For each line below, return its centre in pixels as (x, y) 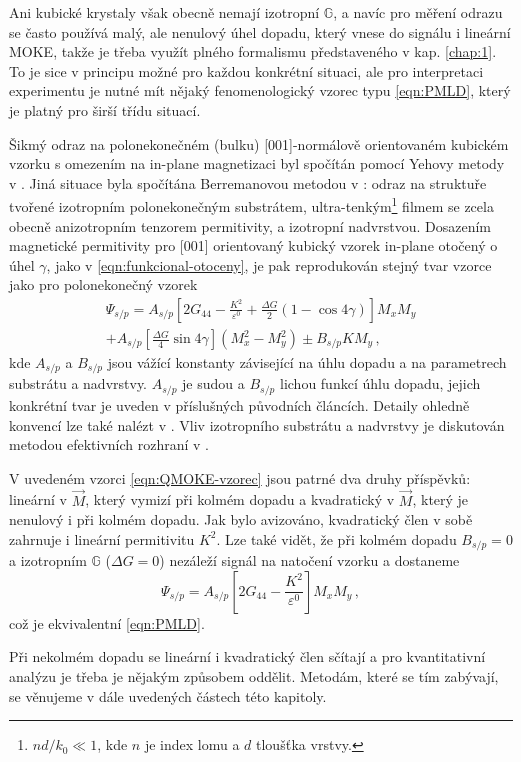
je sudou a (213, 383)
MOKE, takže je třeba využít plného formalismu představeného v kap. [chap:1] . (253, 51)
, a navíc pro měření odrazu (418, 12)
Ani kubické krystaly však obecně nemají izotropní (164, 12)
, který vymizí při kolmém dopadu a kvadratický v (240, 499)
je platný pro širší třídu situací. (105, 109)
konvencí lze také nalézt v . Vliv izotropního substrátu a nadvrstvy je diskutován (257, 424)
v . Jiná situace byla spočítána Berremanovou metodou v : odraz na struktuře (248, 182)
